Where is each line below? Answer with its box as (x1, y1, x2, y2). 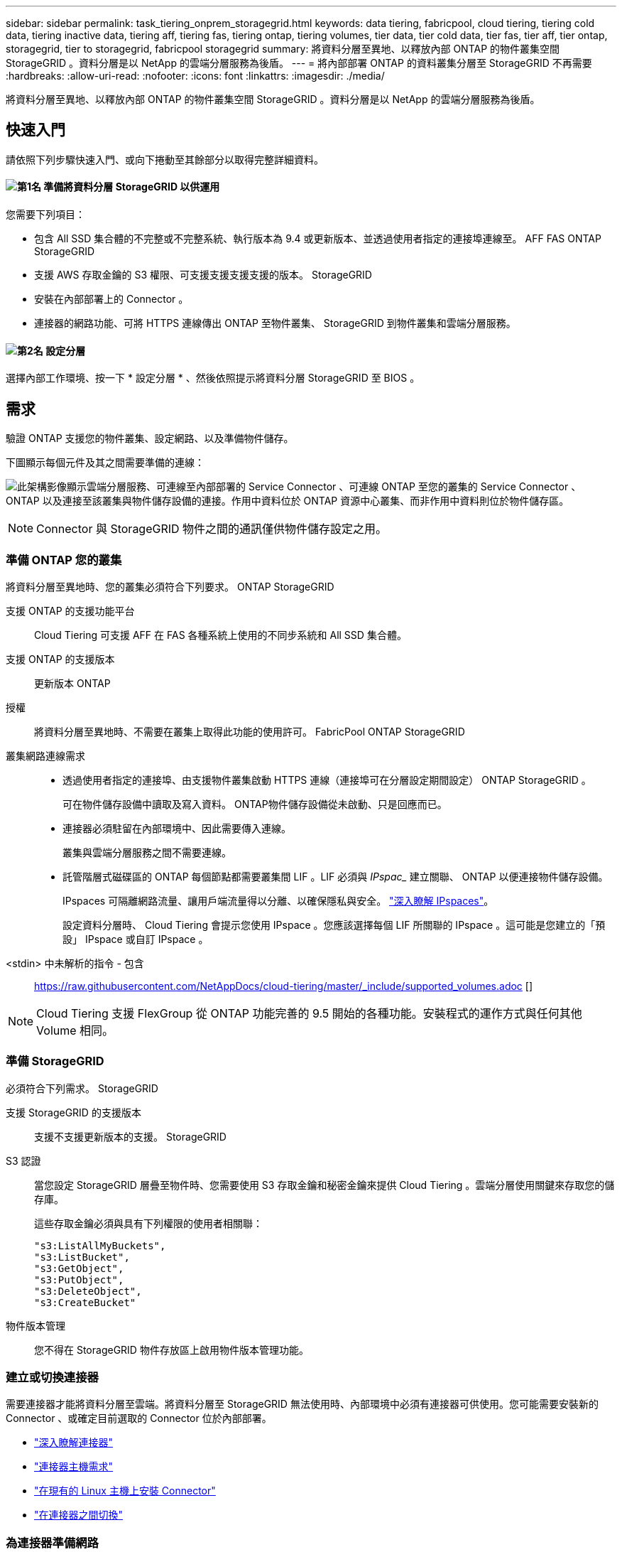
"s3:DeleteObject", (34, 1285, 142, 1297)
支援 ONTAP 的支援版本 (6, 652, 115, 665)
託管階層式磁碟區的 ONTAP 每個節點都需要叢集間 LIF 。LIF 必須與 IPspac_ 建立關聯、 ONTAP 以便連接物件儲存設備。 (62, 870, 609, 883)
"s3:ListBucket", (34, 1251, 130, 1263)
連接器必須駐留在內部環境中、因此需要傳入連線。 (62, 821, 291, 834)
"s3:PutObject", (34, 1273, 124, 1286)
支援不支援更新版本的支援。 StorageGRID (34, 1130, 227, 1143)
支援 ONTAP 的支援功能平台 (6, 604, 135, 617)
